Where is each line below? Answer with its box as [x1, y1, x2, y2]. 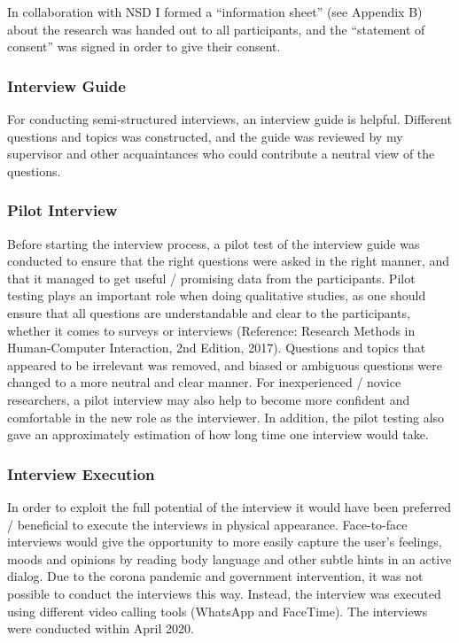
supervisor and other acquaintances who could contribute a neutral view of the [7, 144, 435, 163]
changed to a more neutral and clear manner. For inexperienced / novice [7, 373, 401, 391]
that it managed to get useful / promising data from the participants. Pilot [7, 268, 416, 287]
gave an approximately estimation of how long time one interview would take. [7, 425, 429, 444]
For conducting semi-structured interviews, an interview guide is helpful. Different [7, 110, 452, 128]
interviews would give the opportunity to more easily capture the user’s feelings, [7, 532, 442, 551]
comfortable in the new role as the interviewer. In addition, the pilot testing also [7, 407, 445, 426]
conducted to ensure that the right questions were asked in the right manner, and [7, 252, 450, 270]
